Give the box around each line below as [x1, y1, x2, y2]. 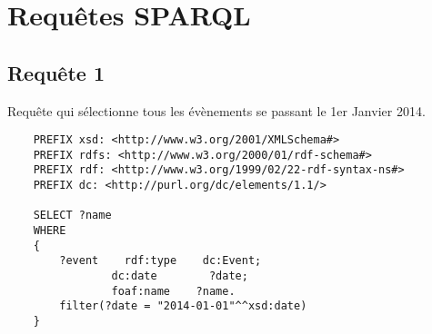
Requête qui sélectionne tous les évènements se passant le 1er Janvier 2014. [7, 101, 426, 120]
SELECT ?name [33, 209, 112, 222]
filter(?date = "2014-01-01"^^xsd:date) [59, 300, 307, 313]
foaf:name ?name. [111, 284, 236, 298]
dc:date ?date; [111, 270, 248, 283]
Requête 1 [7, 58, 105, 86]
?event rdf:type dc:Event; [59, 254, 262, 268]
